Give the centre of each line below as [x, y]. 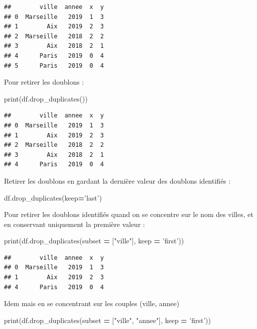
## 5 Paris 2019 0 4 [54, 65]
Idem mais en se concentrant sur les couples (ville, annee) [92, 303]
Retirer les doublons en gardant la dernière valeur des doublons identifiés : [117, 180]
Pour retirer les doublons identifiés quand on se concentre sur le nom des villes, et [129, 214]
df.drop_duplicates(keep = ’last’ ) [53, 197]
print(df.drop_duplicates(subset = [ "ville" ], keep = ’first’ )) [94, 241]
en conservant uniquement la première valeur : [74, 224]
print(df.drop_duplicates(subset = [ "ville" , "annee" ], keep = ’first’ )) [108, 320]
